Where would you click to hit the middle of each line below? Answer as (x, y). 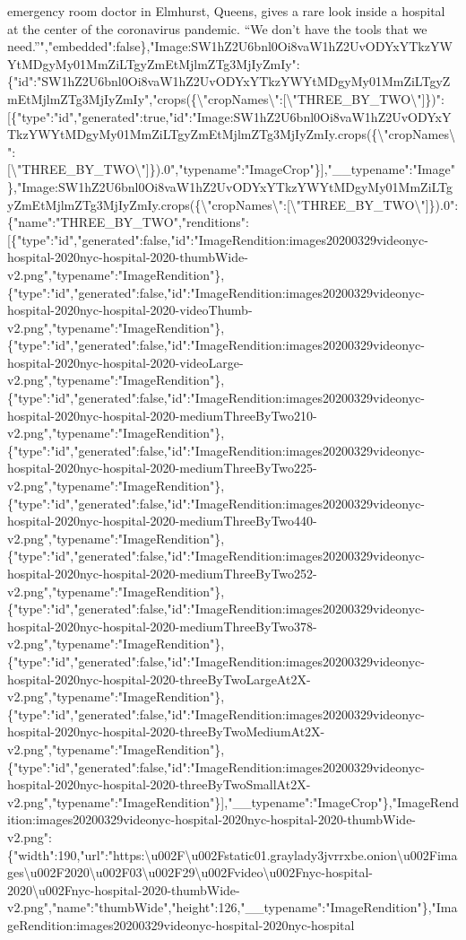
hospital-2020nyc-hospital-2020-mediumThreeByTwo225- (162, 468)
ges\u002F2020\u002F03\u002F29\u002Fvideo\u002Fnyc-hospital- (190, 872)
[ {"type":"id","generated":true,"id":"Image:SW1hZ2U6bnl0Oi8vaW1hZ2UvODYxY (229, 116)
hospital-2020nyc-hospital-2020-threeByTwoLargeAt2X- (159, 679)
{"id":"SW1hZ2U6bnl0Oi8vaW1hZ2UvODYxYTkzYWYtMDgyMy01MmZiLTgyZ (229, 81)
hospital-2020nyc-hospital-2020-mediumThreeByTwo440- (162, 521)
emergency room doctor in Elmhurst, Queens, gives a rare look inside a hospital (226, 11)
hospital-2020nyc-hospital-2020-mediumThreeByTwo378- (162, 626)
